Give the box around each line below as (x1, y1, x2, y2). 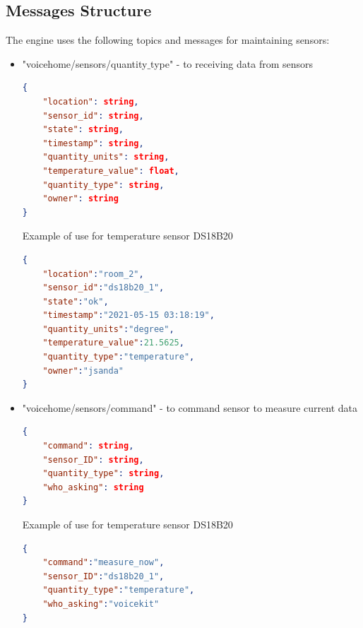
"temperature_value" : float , (42, 165, 179, 176)
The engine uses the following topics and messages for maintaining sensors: (6, 32, 330, 47)
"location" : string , (42, 96, 139, 107)
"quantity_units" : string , (42, 152, 169, 162)
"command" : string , (42, 441, 134, 451)
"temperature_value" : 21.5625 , (42, 338, 184, 348)
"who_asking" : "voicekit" (42, 598, 160, 609)
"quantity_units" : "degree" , (42, 324, 174, 334)
